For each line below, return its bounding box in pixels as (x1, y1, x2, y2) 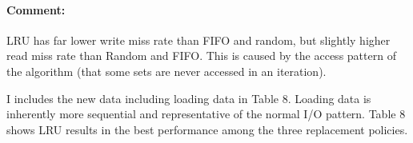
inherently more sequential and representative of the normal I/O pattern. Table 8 (6, 105, 406, 122)
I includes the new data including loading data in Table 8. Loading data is (6, 89, 371, 106)
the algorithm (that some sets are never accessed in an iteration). (6, 62, 327, 79)
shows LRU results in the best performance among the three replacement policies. (6, 121, 408, 137)
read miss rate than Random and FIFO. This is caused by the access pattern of (6, 47, 396, 64)
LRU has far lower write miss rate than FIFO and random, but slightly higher (6, 31, 391, 48)
